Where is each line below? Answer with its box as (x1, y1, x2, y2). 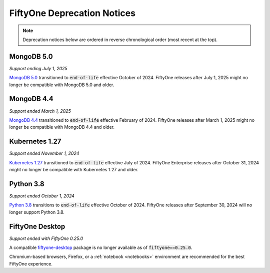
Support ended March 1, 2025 (9, 108, 71, 114)
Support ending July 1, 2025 (9, 65, 67, 71)
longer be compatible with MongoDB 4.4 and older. (9, 124, 115, 130)
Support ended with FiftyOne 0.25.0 (9, 235, 83, 241)
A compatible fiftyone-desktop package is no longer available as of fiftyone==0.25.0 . (9, 244, 192, 250)
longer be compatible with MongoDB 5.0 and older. (9, 82, 114, 88)
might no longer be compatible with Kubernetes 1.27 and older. (9, 167, 138, 172)
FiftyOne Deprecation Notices (9, 8, 136, 19)
